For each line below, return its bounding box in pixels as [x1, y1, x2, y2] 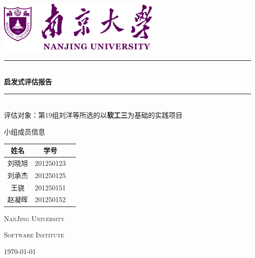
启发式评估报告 [4, 77, 52, 87]
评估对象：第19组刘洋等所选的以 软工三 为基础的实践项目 [4, 110, 182, 120]
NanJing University [4, 213, 65, 223]
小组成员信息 [4, 126, 45, 136]
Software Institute [4, 230, 64, 240]
